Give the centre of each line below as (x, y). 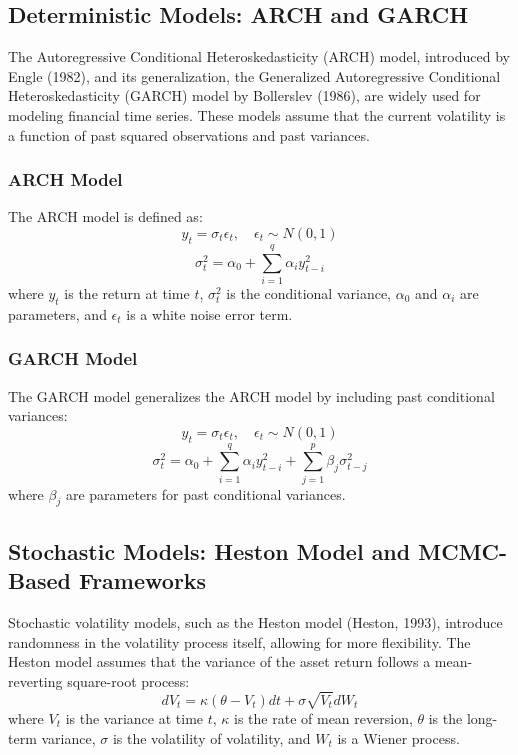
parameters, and (57, 313)
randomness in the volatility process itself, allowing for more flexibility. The (239, 641)
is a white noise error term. (209, 313)
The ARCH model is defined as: (105, 216)
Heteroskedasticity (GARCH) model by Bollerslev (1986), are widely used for (244, 95)
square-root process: (128, 680)
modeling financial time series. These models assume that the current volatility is (257, 114)
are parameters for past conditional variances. (205, 493)
